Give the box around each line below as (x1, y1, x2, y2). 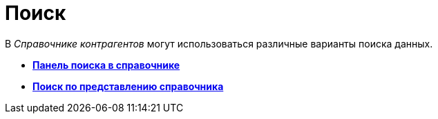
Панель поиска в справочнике (32, 58, 180, 71)
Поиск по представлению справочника (32, 80, 224, 92)
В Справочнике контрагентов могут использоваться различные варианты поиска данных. (5, 37, 433, 50)
